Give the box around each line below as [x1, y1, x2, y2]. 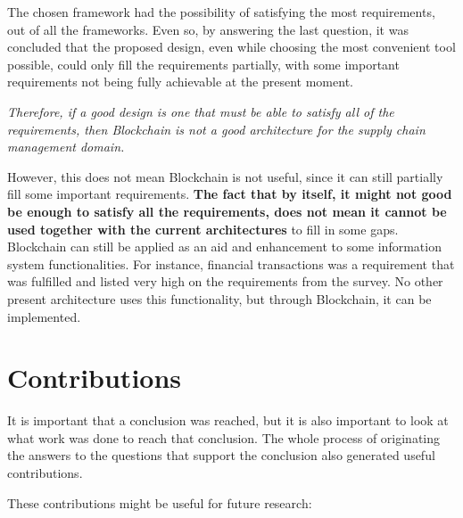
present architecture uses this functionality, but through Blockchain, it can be [7, 289, 432, 308]
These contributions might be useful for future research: [7, 493, 312, 512]
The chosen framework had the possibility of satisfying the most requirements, [7, 3, 435, 21]
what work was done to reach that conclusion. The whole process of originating [7, 428, 440, 447]
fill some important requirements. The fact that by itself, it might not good [7, 185, 452, 203]
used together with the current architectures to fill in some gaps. [7, 219, 399, 238]
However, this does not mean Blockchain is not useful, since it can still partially [7, 167, 443, 185]
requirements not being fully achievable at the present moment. [7, 72, 353, 91]
